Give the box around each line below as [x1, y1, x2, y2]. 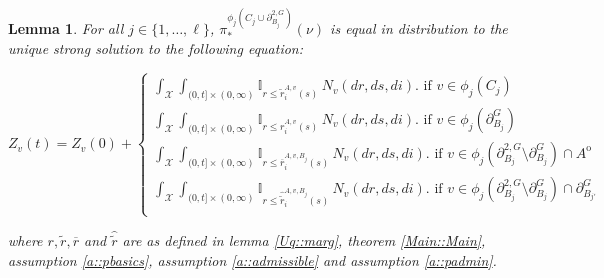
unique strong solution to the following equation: [8, 38, 304, 59]
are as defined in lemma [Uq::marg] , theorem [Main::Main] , [122, 229, 486, 250]
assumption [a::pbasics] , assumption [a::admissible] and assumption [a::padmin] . [8, 249, 497, 270]
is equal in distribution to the [330, 17, 508, 38]
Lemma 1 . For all [8, 17, 124, 38]
